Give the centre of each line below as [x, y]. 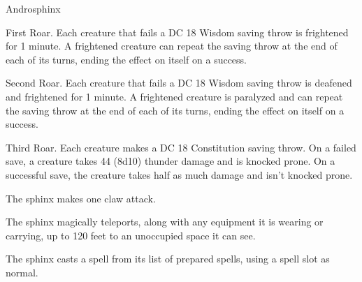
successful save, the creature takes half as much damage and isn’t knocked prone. [179, 174]
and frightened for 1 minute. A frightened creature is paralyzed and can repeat [174, 96]
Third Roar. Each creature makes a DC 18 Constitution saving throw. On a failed [181, 147]
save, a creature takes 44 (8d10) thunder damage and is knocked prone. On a [171, 161]
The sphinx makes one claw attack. [81, 198]
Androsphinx [33, 8]
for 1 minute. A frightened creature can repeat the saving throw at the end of [172, 46]
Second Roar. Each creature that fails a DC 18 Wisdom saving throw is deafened [179, 83]
